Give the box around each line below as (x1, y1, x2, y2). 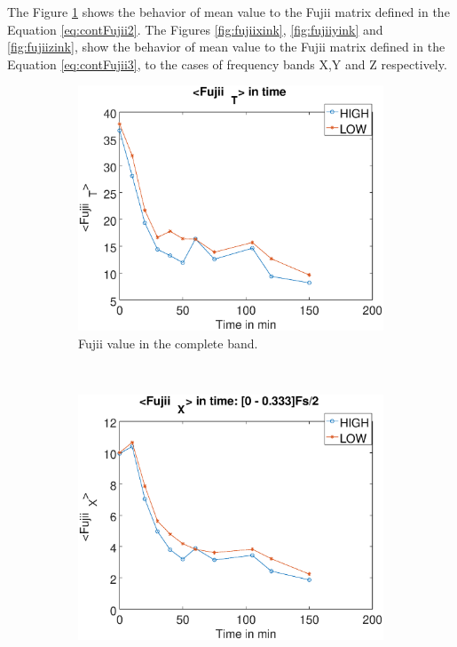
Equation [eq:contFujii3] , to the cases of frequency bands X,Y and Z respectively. (7, 54, 447, 73)
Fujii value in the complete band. (78, 333, 258, 352)
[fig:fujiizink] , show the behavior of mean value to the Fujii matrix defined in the (7, 37, 445, 56)
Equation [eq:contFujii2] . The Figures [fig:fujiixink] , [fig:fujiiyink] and (7, 20, 383, 38)
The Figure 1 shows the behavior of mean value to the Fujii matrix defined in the (7, 3, 450, 20)
